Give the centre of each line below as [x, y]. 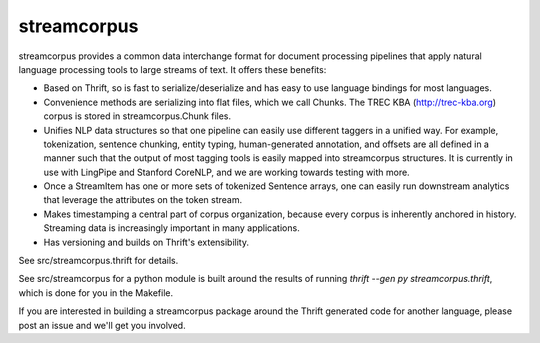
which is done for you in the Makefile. [96, 292]
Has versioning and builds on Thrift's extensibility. [146, 242]
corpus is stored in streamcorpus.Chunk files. [137, 116]
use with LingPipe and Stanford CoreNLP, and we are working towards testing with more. [226, 172]
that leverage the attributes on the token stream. [143, 200]
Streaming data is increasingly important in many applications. [171, 228]
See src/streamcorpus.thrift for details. [98, 261]
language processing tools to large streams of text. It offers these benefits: [172, 69]
